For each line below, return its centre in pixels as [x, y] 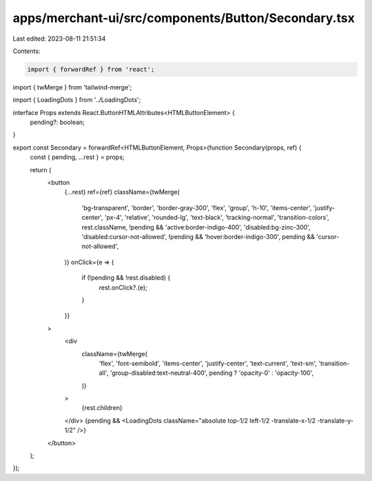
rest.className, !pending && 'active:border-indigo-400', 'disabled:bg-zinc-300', [196, 227]
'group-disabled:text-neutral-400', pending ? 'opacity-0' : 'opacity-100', [211, 373]
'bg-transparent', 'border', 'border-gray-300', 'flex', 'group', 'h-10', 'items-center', [197, 207]
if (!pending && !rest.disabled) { [126, 278]
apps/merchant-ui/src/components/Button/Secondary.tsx [184, 18]
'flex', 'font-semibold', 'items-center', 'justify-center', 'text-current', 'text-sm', [208, 363]
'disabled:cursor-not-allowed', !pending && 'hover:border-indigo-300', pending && [198, 236]
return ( [41, 170]
